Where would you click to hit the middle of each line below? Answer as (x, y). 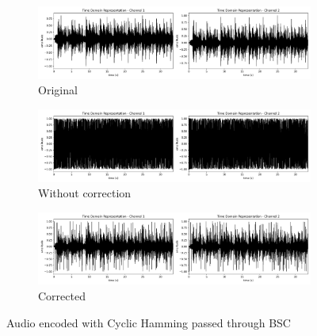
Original (58, 90)
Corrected (62, 296)
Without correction (85, 193)
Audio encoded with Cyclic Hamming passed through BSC (149, 322)
